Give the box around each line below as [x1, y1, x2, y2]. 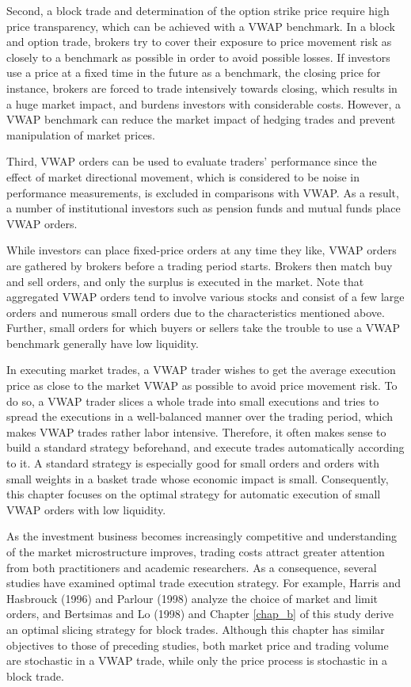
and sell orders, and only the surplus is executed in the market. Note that [6, 273, 364, 289]
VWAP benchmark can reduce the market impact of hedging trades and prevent [6, 111, 396, 128]
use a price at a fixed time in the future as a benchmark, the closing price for [6, 64, 381, 81]
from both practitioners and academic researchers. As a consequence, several [6, 559, 377, 575]
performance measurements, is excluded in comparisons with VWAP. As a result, [6, 184, 399, 200]
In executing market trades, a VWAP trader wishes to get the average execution [6, 361, 396, 378]
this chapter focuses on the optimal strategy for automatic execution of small [6, 486, 381, 502]
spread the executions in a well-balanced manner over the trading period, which [6, 408, 394, 425]
